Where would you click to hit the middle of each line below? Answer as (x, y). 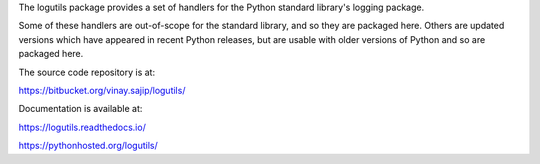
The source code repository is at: (86, 72)
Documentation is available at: (80, 109)
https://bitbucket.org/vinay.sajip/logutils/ (102, 90)
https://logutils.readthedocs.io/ (82, 127)
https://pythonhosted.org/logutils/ (88, 146)
